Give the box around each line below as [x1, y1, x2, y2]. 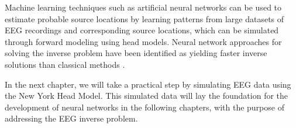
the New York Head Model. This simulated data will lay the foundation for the [5, 89, 288, 102]
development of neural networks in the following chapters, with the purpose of [5, 101, 284, 113]
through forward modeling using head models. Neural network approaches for [5, 35, 282, 47]
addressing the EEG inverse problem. [5, 112, 138, 124]
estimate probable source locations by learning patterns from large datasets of [5, 12, 284, 25]
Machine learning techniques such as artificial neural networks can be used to [5, 1, 282, 13]
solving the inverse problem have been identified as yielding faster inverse [5, 47, 267, 59]
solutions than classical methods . [5, 58, 125, 70]
